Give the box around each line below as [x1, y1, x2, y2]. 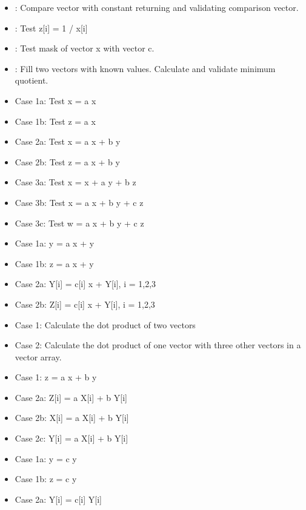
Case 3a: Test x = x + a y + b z [15, 176, 136, 188]
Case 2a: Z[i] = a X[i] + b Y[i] [15, 391, 127, 403]
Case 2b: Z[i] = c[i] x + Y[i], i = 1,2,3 [15, 297, 155, 310]
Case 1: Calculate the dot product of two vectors [15, 318, 196, 331]
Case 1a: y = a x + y [15, 237, 95, 250]
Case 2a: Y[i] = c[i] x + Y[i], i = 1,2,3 [15, 277, 156, 290]
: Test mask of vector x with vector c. [15, 42, 155, 55]
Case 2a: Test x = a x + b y [15, 135, 121, 148]
